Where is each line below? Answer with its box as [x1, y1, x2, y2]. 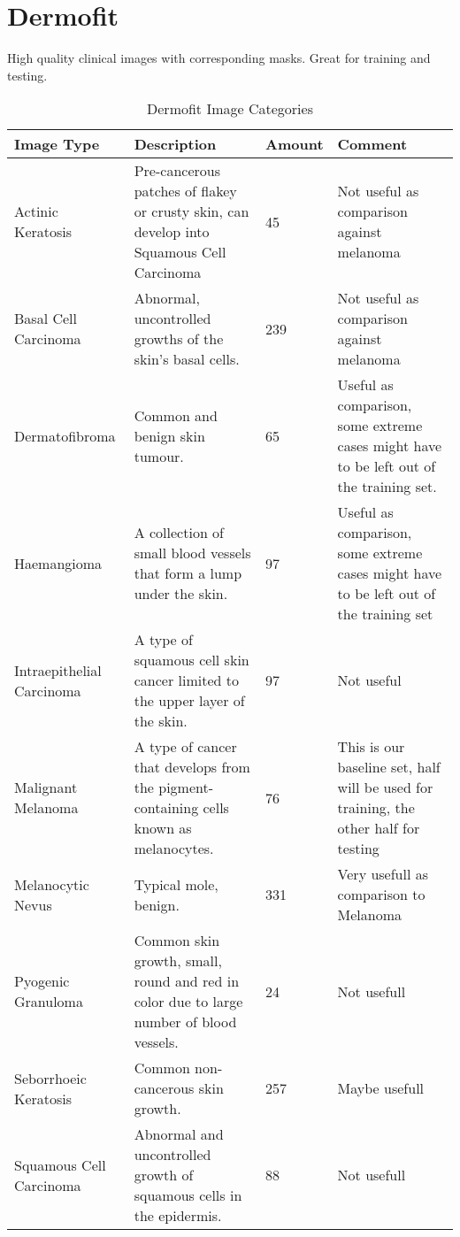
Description [134, 134, 217, 155]
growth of [134, 1164, 194, 1186]
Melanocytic [14, 873, 89, 895]
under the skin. [134, 583, 228, 604]
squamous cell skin [134, 649, 249, 671]
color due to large [134, 991, 243, 1012]
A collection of [134, 522, 225, 543]
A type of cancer [134, 736, 237, 757]
